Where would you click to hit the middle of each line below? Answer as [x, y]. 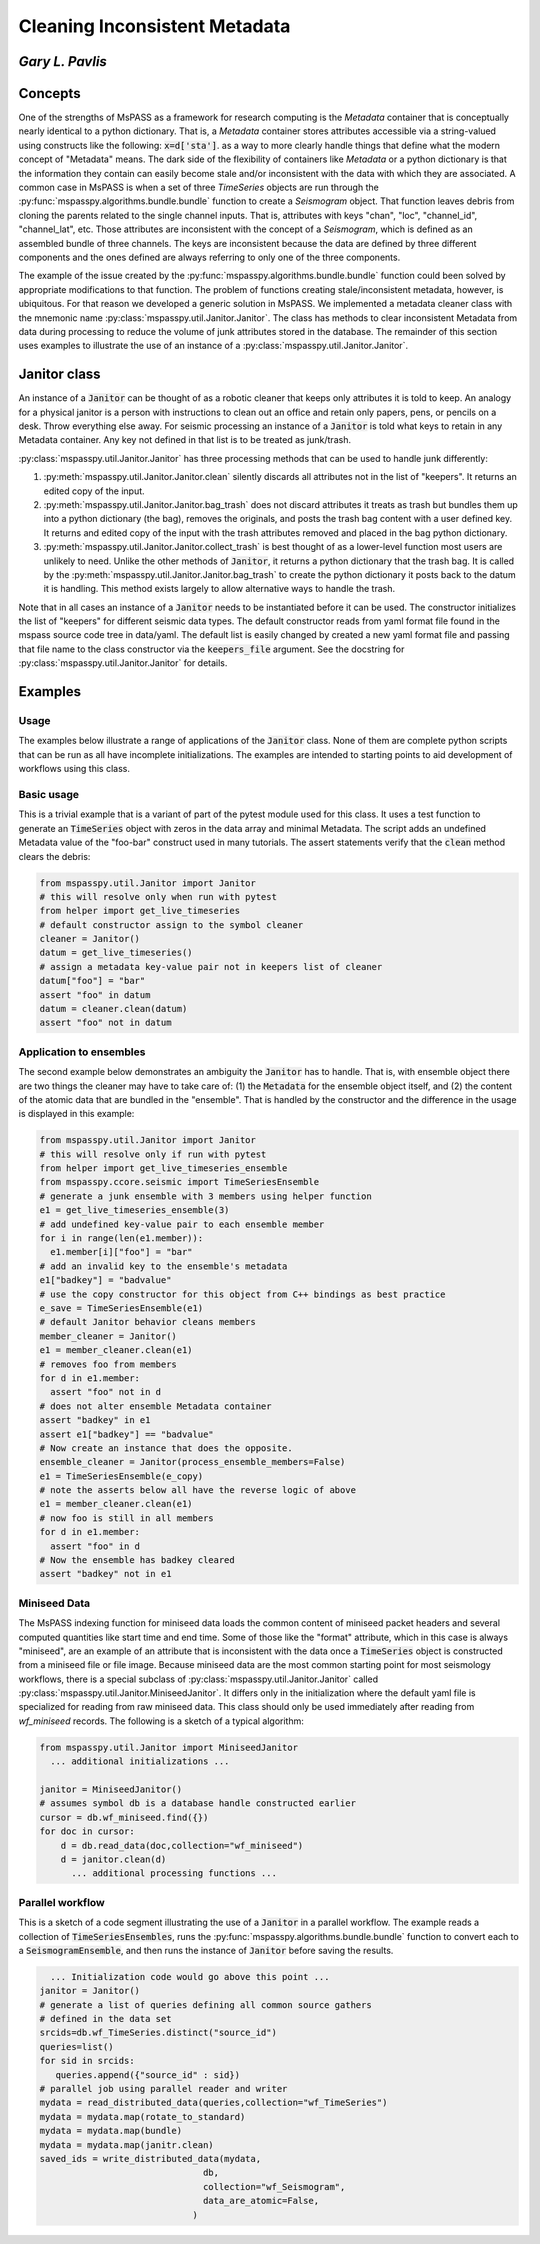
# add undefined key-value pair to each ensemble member [182, 1224]
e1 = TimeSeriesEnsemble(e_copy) [121, 1476]
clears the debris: [54, 856]
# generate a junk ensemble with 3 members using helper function [205, 1196]
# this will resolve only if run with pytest [153, 1154]
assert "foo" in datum [95, 994]
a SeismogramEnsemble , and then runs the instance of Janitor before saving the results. [206, 1950]
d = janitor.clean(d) [113, 1859]
